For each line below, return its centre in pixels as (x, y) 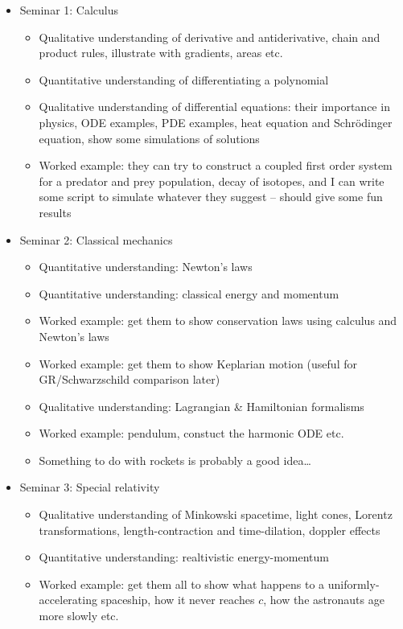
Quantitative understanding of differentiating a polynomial (184, 79)
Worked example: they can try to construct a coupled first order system (216, 165)
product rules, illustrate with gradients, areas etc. (161, 53)
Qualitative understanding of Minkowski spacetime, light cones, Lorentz (216, 514)
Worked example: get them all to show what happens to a (182, 584)
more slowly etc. (79, 616)
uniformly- (354, 584)
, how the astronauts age (324, 600)
